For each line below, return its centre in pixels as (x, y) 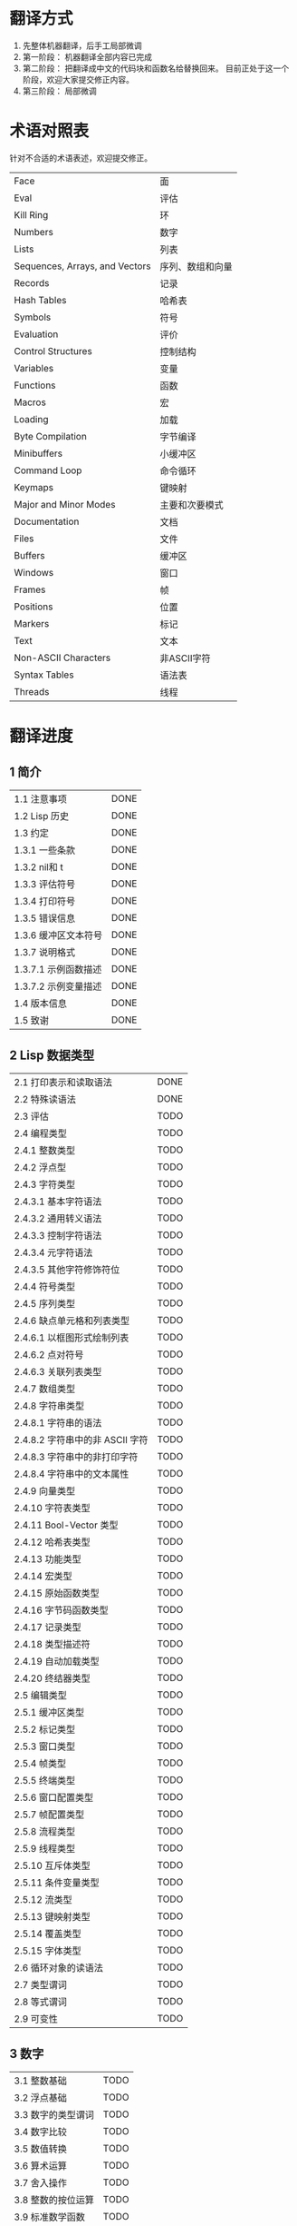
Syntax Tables (44, 675)
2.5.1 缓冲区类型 (49, 1712)
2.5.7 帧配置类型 (49, 1815)
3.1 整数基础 (41, 2081)
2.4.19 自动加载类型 (57, 1661)
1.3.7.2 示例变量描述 (58, 986)
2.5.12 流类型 (43, 1899)
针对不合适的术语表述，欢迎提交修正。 (81, 158)
